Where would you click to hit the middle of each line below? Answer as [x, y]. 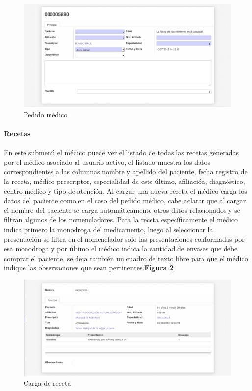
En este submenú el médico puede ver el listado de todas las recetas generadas [122, 152]
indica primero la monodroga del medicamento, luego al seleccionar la [109, 229]
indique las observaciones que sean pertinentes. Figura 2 [89, 268]
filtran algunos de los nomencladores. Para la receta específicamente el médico [121, 220]
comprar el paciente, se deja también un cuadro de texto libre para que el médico [126, 258]
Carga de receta [47, 382]
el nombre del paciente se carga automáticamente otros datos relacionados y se [122, 210]
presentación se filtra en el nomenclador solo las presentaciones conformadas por [124, 239]
